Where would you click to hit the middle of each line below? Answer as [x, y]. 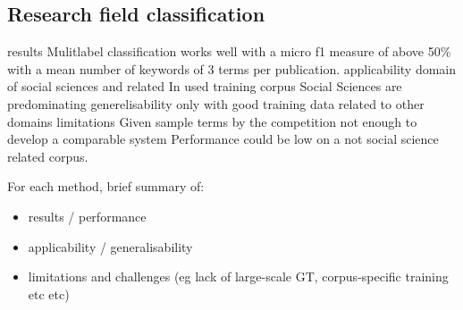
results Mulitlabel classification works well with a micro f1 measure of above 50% [229, 51]
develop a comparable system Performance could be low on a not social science [223, 139]
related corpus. [48, 156]
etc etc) [49, 293]
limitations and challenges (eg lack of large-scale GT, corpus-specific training [238, 276]
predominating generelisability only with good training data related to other [216, 103]
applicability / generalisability [110, 246]
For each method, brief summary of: [106, 186]
